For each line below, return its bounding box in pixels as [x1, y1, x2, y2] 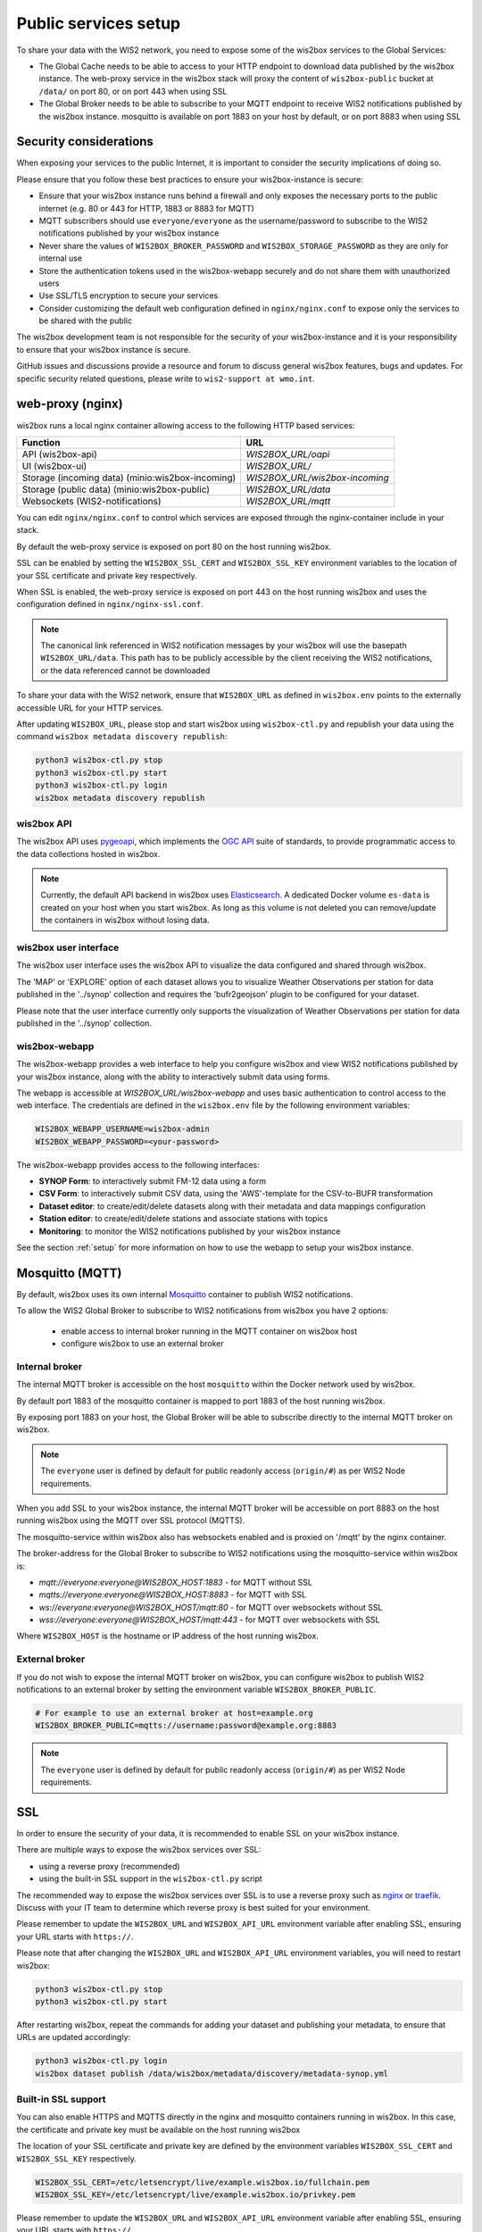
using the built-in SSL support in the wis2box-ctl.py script [38, 1873, 262, 1884]
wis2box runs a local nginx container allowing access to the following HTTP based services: [16, 420, 355, 430]
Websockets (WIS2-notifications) [21, 495, 162, 507]
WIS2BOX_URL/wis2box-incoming [245, 471, 390, 484]
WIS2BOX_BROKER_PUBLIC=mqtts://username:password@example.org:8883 [35, 1720, 337, 1731]
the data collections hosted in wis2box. [16, 848, 161, 859]
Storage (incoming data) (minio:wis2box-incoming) [21, 471, 237, 484]
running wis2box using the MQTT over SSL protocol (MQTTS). [16, 1515, 245, 1526]
